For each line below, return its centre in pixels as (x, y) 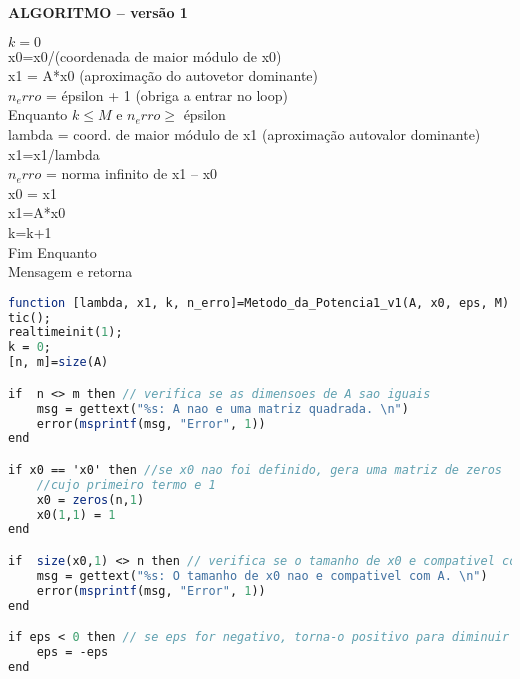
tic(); (29, 317)
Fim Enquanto (52, 251)
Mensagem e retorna (70, 271)
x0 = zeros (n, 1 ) (90, 499)
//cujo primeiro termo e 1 (126, 484)
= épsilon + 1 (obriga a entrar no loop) (166, 94)
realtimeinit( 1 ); (65, 332)
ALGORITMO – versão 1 (98, 12)
